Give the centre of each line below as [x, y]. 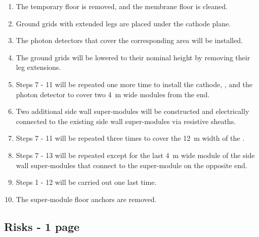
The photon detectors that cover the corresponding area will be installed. [129, 40]
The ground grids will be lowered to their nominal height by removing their [133, 57]
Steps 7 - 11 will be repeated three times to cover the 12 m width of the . [130, 138]
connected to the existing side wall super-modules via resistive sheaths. [126, 121]
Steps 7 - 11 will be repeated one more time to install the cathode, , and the [134, 84]
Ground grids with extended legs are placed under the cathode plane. [123, 23]
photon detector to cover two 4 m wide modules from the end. [113, 94]
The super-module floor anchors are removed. [86, 199]
